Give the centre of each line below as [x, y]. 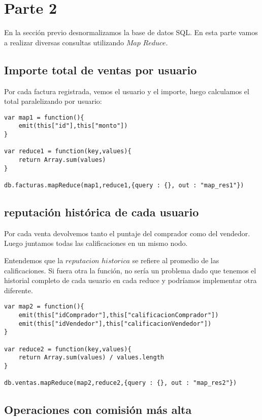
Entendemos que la [34, 260]
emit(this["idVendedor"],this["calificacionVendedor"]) [115, 324]
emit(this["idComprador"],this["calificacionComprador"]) [119, 315]
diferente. [19, 290]
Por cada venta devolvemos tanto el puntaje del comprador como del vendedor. [127, 233]
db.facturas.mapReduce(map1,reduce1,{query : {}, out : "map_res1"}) [124, 185]
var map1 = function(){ [44, 117]
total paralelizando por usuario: [53, 101]
